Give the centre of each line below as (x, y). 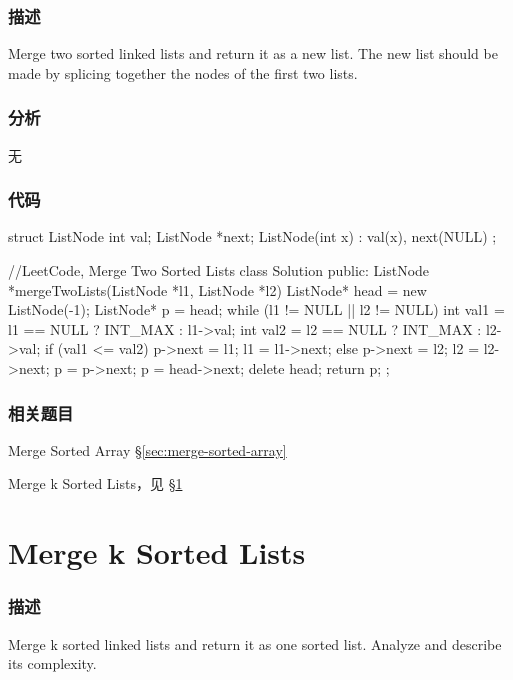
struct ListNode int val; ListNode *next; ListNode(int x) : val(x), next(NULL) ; (252, 236)
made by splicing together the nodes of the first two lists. (183, 72)
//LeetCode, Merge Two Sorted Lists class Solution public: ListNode (219, 270)
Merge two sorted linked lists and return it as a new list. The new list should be (253, 53)
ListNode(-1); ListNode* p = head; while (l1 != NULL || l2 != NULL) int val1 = (256, 309)
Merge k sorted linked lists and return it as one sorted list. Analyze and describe (255, 643)
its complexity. (52, 663)
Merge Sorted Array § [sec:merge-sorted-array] (147, 449)
